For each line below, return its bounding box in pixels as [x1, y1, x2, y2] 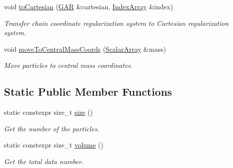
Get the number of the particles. [4, 123, 99, 133]
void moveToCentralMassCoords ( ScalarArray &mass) [4, 43, 166, 54]
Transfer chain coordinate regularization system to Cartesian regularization [4, 18, 229, 28]
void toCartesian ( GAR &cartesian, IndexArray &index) [4, 1, 173, 11]
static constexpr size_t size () [4, 107, 93, 117]
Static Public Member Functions [4, 84, 172, 99]
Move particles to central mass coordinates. [4, 60, 133, 70]
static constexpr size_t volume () [4, 140, 104, 150]
